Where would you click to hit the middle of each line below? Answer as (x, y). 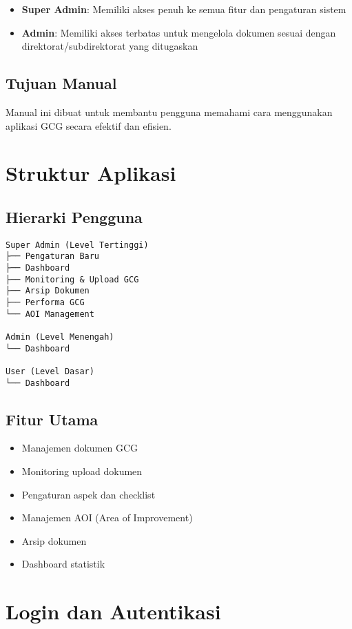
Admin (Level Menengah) (60, 337)
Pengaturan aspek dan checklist (89, 494)
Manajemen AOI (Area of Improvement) (107, 517)
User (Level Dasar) (50, 371)
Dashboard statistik (63, 564)
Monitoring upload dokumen (82, 471)
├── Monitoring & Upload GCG (72, 279)
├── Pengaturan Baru (53, 257)
